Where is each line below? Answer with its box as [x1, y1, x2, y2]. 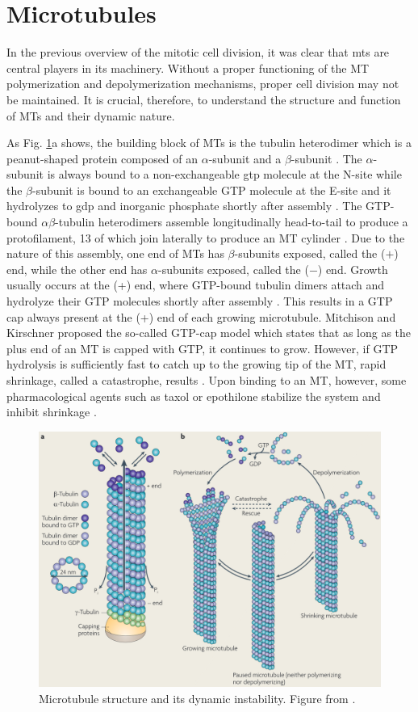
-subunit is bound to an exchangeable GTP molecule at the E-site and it [32, 181, 391, 198]
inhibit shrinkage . [6, 403, 97, 420]
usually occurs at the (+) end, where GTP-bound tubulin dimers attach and [6, 276, 385, 293]
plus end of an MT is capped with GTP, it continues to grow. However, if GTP [6, 339, 399, 356]
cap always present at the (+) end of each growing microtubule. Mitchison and [6, 308, 396, 325]
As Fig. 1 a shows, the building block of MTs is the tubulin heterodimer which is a [6, 134, 412, 151]
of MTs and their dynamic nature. [6, 107, 175, 124]
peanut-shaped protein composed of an [6, 150, 199, 166]
